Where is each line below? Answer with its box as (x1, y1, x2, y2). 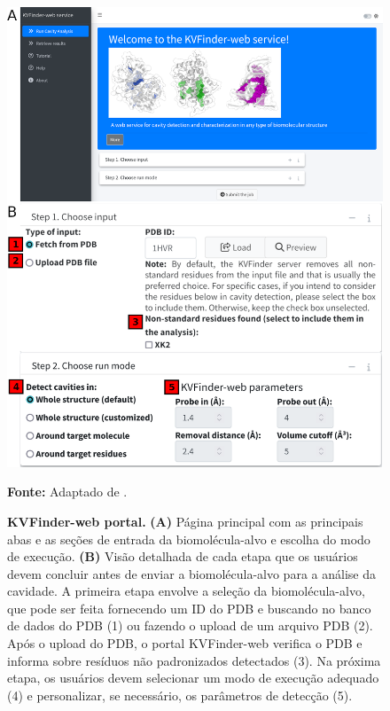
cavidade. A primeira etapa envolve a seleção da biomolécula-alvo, (7, 582, 365, 600)
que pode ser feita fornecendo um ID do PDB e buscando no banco (7, 598, 371, 617)
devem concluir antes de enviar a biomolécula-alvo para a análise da (7, 564, 376, 582)
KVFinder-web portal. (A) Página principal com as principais (7, 512, 363, 530)
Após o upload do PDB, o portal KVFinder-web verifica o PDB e (7, 634, 363, 652)
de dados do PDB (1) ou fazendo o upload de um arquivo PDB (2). (7, 616, 373, 635)
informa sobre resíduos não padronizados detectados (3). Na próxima (7, 651, 381, 669)
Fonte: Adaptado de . (7, 482, 128, 501)
